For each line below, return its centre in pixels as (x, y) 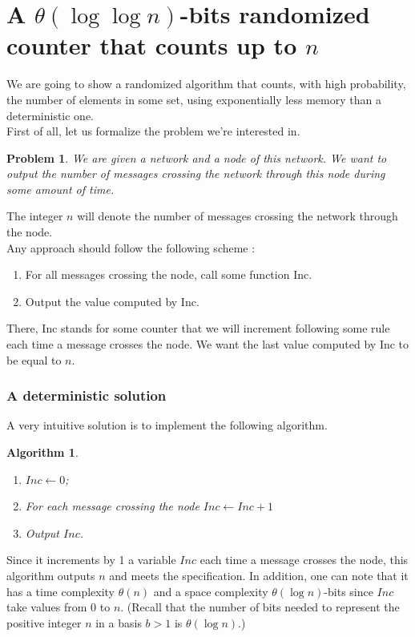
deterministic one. (50, 115)
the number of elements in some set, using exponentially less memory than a (194, 99)
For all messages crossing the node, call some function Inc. (169, 274)
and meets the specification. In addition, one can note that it (259, 575)
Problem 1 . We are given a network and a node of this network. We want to (197, 157)
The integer (35, 216)
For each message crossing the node (112, 506)
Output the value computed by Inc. (112, 301)
